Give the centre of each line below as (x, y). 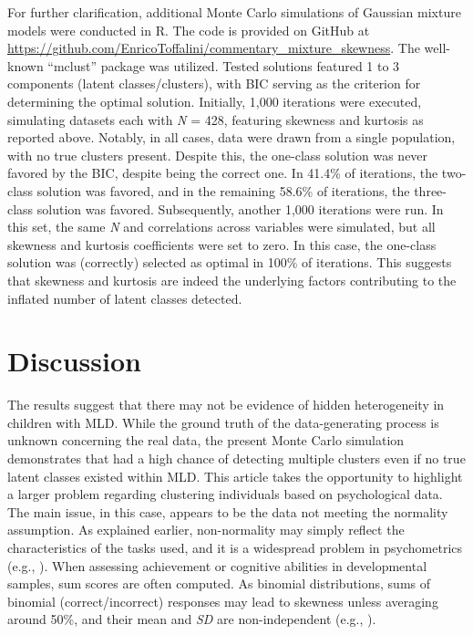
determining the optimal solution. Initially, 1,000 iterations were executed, (215, 101)
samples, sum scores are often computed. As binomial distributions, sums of (219, 583)
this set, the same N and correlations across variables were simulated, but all (221, 227)
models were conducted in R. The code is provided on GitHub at (189, 30)
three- (430, 190)
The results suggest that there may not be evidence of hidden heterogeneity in (226, 405)
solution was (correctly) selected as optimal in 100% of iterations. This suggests (230, 262)
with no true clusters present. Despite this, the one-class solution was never (218, 155)
